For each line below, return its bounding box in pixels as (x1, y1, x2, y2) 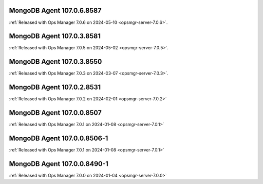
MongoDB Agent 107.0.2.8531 (9, 83, 101, 92)
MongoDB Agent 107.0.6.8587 (9, 6, 102, 15)
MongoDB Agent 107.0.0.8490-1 (9, 160, 109, 168)
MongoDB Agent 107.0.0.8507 (9, 109, 102, 117)
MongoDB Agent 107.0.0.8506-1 (9, 134, 108, 142)
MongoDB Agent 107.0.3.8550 (9, 57, 102, 66)
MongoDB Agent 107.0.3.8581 (9, 32, 101, 40)
